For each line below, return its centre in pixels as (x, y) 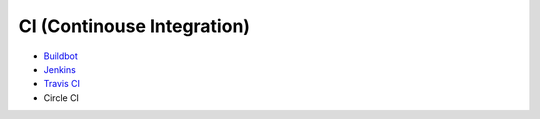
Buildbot (61, 56)
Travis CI (61, 84)
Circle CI (61, 97)
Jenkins (60, 69)
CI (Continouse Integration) (134, 26)
